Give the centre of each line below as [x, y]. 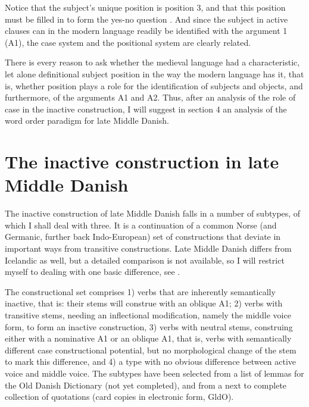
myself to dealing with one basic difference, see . [93, 272]
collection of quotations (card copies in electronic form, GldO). [119, 397]
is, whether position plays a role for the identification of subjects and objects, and [154, 85]
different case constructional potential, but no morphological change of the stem [151, 350]
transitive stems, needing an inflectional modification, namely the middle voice [148, 315]
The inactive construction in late [142, 162]
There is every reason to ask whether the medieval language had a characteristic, [152, 62]
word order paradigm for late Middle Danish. [87, 120]
